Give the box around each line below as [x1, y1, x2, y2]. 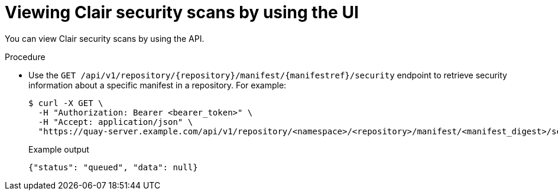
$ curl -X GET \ [28, 98, 103, 108]
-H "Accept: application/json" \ [38, 117, 193, 127]
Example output [28, 144, 89, 154]
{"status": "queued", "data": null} [28, 162, 198, 172]
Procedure [5, 51, 46, 62]
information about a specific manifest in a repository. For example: [28, 80, 287, 90]
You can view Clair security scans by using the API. [5, 33, 205, 44]
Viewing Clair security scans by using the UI [5, 2, 359, 22]
